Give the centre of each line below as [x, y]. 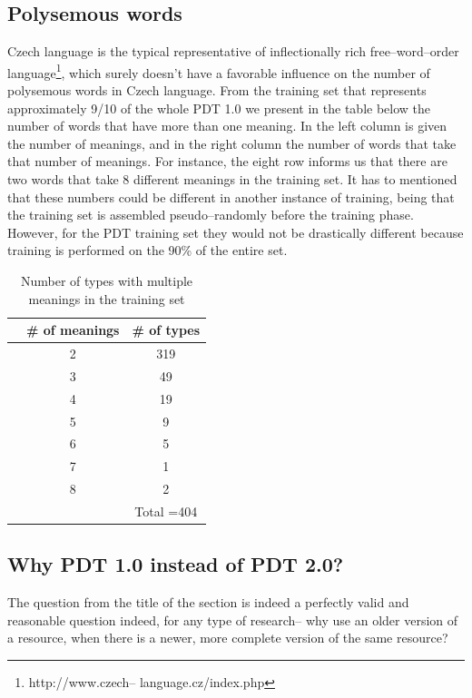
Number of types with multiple [107, 280]
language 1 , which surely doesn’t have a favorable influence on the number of [219, 71]
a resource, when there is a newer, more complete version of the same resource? [228, 638]
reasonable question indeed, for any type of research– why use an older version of [233, 619]
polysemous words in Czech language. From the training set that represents [217, 90]
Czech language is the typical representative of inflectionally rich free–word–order [233, 51]
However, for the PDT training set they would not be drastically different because [236, 232]
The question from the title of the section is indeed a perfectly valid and [208, 602]
